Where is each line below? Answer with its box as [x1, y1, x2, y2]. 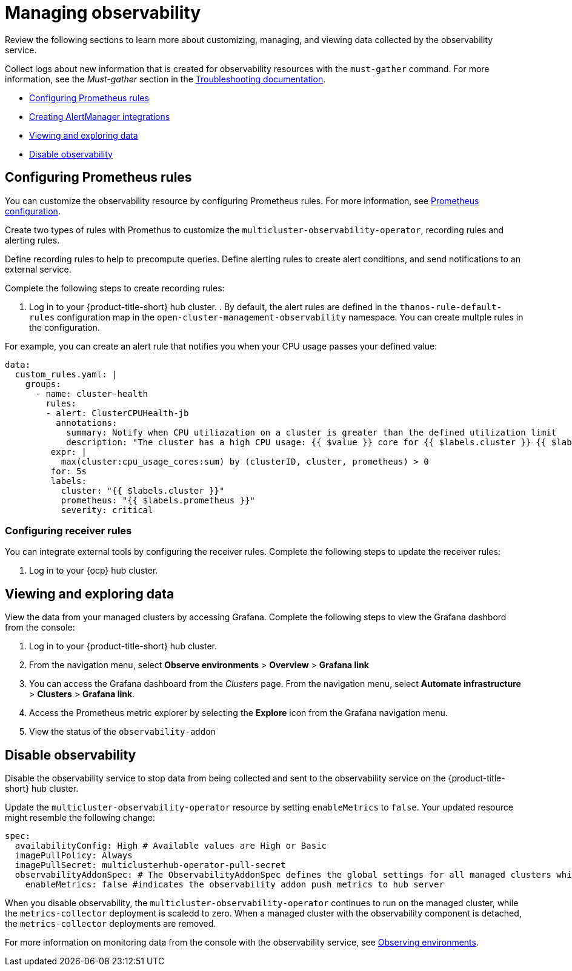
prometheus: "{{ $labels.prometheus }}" [61, 495, 256, 505]
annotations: [56, 417, 118, 428]
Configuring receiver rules [5, 524, 132, 537]
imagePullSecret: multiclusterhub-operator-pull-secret [15, 860, 286, 870]
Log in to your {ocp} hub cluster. [29, 565, 158, 576]
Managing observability [5, 2, 201, 23]
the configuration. [29, 322, 100, 333]
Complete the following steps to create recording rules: [5, 282, 225, 293]
